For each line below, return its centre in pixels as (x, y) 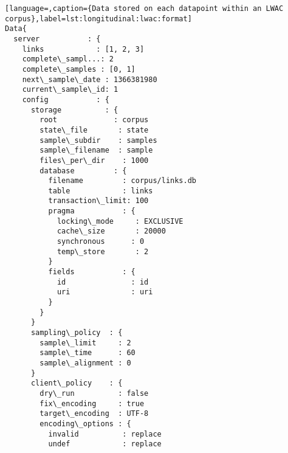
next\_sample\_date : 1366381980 (90, 79)
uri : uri (105, 292)
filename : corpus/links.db (122, 181)
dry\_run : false (94, 393)
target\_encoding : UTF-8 (94, 414)
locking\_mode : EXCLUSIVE (120, 221)
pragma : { (92, 211)
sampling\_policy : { (77, 333)
